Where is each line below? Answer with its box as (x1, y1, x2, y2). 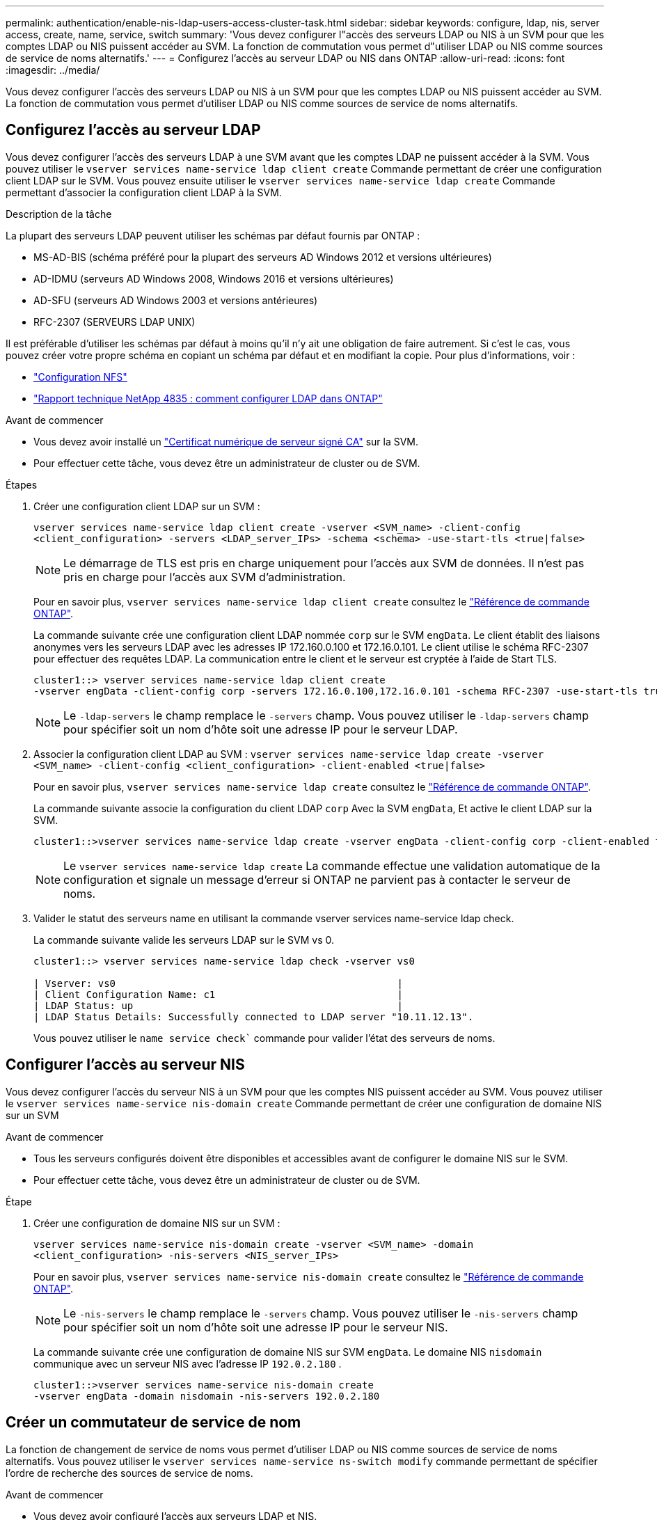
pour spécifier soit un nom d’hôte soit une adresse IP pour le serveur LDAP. (63, 722, 458, 736)
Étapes (6, 478, 38, 491)
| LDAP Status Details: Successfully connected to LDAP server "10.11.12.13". (33, 1011, 474, 1022)
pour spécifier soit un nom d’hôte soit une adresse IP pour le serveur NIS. (63, 1320, 448, 1334)
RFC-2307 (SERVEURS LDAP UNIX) (33, 315, 196, 328)
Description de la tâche (6, 207, 112, 220)
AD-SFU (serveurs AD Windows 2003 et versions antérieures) (33, 294, 318, 306)
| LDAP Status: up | (33, 999, 404, 1011)
